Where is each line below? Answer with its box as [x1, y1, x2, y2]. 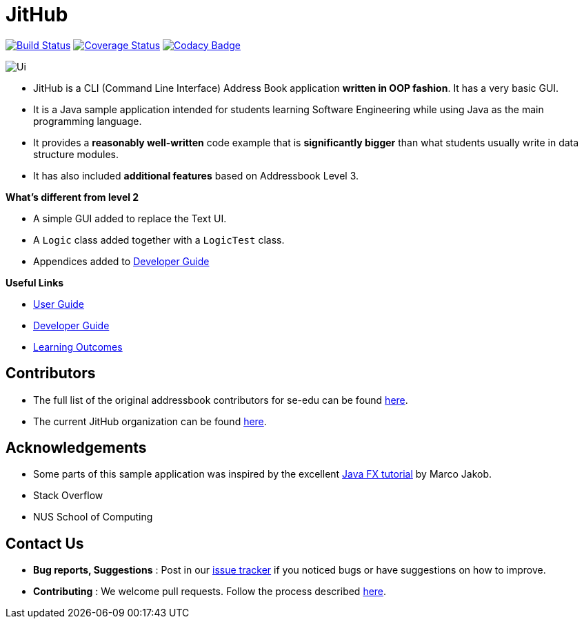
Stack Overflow [33, 489, 103, 502]
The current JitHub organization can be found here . [33, 415, 267, 427]
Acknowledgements [6, 439, 147, 457]
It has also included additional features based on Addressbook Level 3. [33, 169, 359, 182]
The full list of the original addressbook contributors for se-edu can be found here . [33, 393, 408, 406]
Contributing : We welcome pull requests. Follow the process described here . [33, 585, 387, 598]
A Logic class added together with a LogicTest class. [33, 233, 285, 246]
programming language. [33, 115, 142, 127]
